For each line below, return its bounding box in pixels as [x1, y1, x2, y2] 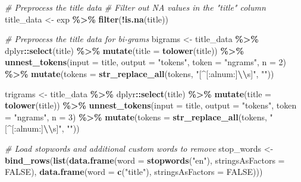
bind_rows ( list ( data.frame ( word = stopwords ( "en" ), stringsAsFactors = [5, 154, 285, 166]
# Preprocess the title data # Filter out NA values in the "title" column [5, 1, 266, 13]
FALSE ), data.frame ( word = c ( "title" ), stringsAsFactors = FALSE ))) [5, 165, 263, 178]
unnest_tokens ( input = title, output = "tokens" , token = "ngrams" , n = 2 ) [5, 56, 286, 68]
